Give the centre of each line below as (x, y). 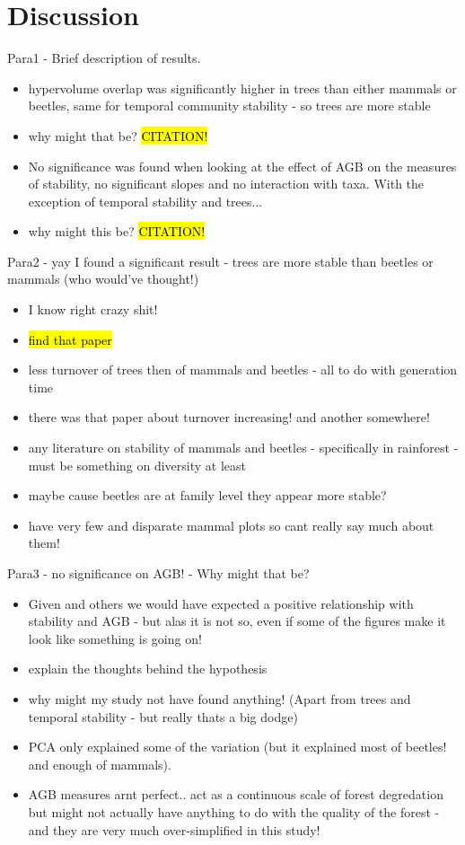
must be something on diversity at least (137, 465)
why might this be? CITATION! (117, 231)
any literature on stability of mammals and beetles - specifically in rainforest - (243, 448)
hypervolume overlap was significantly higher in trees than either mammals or (242, 88)
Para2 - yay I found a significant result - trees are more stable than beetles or (220, 261)
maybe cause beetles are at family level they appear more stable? (207, 495)
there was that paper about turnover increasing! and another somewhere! (229, 417)
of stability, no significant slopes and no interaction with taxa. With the (226, 184)
